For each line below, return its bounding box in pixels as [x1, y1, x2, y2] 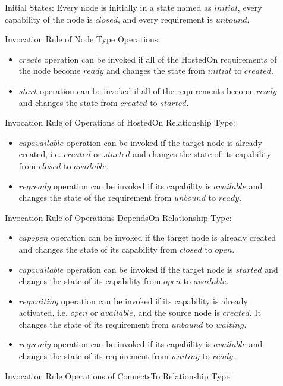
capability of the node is [5, 13, 93, 25]
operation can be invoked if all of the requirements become [39, 84, 254, 96]
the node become [18, 64, 81, 77]
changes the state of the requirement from [18, 191, 172, 204]
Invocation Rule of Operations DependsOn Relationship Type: [5, 211, 232, 223]
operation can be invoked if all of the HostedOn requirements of [44, 52, 277, 65]
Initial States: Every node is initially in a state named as [5, 1, 212, 13]
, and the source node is [133, 306, 220, 319]
